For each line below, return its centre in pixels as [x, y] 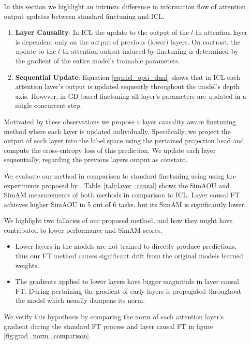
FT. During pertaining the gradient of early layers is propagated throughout [128, 291]
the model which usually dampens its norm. [80, 300]
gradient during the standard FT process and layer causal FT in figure [109, 326]
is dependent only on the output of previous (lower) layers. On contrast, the [128, 41]
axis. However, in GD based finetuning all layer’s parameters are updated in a [131, 96]
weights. [27, 265]
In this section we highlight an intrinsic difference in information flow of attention [125, 6]
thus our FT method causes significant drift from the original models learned [129, 256]
